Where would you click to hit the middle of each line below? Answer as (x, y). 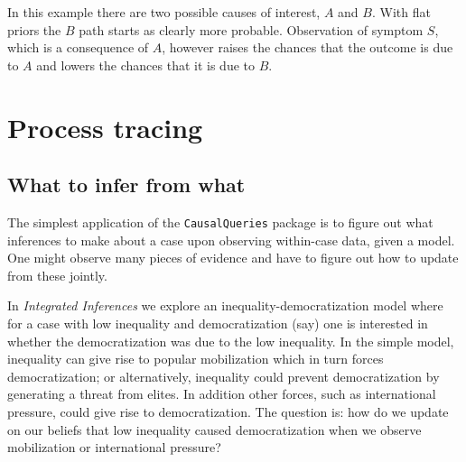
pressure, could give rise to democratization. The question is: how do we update (228, 411)
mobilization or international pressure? (114, 447)
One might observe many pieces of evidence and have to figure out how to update (233, 258)
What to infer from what (126, 185)
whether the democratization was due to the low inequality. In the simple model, (231, 341)
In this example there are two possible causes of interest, (164, 12)
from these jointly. (57, 275)
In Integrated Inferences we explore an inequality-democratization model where (225, 305)
